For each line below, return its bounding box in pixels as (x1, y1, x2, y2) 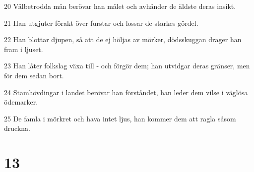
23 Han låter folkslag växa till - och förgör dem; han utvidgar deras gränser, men (4, 60, 250, 71)
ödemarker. (4, 97, 38, 107)
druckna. (4, 123, 30, 133)
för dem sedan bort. (4, 70, 64, 80)
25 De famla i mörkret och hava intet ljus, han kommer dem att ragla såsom (4, 113, 236, 123)
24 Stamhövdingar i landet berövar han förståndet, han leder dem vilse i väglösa (4, 87, 248, 97)
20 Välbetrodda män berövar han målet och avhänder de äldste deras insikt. (4, 1, 236, 11)
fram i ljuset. (4, 44, 43, 54)
